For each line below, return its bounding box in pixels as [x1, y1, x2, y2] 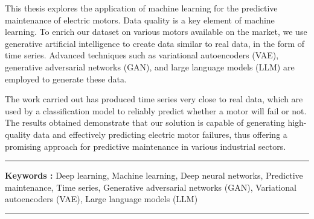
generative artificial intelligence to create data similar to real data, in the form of [5, 37, 305, 49]
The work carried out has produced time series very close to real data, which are [5, 93, 303, 105]
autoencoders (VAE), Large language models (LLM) [5, 193, 198, 205]
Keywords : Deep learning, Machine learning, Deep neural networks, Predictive [5, 169, 303, 182]
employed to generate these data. [5, 72, 127, 85]
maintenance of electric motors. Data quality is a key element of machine [5, 13, 275, 26]
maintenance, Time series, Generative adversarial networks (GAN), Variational [5, 180, 296, 193]
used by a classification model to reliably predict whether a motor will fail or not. [5, 104, 307, 117]
